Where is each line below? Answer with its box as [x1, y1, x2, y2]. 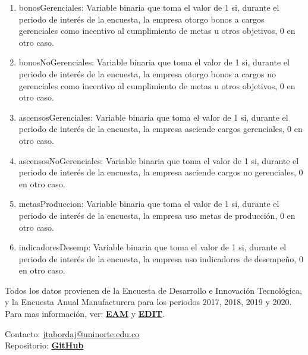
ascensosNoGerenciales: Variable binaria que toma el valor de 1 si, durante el [18, 154, 299, 166]
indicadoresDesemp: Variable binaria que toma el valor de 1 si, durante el [18, 241, 287, 253]
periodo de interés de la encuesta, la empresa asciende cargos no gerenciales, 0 [18, 166, 303, 178]
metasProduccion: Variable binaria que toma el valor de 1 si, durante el [18, 197, 279, 210]
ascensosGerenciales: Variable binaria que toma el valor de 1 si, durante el [18, 111, 288, 123]
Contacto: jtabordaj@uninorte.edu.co [5, 327, 140, 340]
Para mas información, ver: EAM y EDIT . [5, 307, 165, 320]
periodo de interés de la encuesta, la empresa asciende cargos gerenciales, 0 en [18, 122, 303, 135]
